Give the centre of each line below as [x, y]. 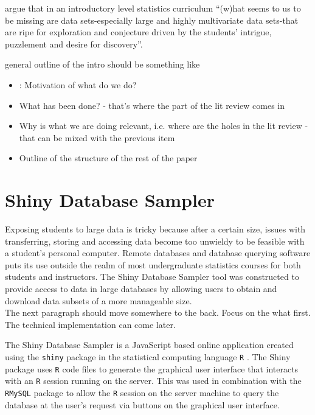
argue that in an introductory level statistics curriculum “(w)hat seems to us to [153, 8]
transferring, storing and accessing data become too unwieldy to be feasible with [155, 241]
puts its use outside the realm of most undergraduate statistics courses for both [153, 264]
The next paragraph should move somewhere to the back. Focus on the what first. [158, 312]
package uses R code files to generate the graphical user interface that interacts [152, 368]
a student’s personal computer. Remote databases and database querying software [158, 253]
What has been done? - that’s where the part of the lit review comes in [152, 105]
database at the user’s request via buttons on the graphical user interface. [142, 404]
